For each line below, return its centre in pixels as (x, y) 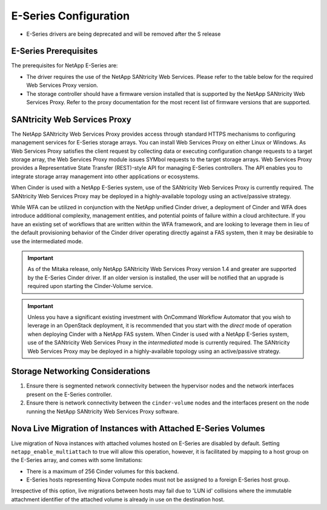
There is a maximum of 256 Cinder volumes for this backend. (103, 471)
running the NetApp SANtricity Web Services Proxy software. (103, 411)
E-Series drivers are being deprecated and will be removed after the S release (124, 34)
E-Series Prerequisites (54, 51)
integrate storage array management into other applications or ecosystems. (105, 176)
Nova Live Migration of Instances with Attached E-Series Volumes (138, 428)
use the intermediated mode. (47, 241)
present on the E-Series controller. (69, 394)
